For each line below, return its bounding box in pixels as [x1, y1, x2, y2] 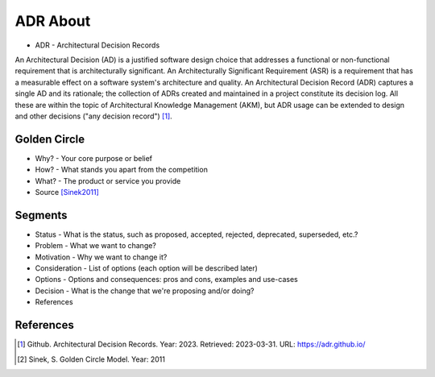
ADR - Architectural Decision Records [35, 40, 160, 50]
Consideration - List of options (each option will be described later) [35, 263, 258, 273]
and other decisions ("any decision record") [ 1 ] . [14, 111, 172, 121]
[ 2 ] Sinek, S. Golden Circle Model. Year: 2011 [17, 354, 165, 364]
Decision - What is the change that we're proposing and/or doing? [35, 286, 255, 296]
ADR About [14, 12, 91, 30]
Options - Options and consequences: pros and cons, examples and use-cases [35, 275, 298, 284]
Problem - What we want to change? [35, 241, 157, 251]
